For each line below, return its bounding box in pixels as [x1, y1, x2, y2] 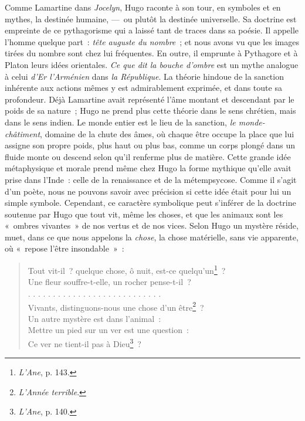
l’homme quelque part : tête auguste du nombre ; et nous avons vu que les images [5, 35, 299, 47]
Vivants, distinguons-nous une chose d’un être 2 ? [28, 299, 204, 313]
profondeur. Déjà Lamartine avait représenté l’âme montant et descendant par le [5, 93, 294, 105]
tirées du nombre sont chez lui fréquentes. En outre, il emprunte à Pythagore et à [5, 47, 298, 59]
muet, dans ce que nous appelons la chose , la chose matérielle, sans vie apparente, [5, 230, 299, 243]
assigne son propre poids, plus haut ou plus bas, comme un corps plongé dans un [5, 139, 296, 151]
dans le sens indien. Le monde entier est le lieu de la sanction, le [5, 116, 236, 128]
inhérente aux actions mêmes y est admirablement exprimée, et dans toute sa [5, 82, 282, 94]
